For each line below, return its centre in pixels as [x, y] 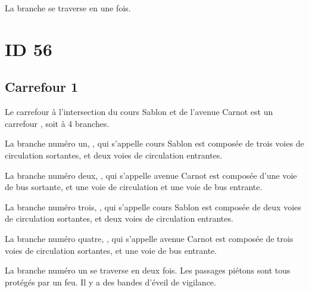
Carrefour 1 [42, 87]
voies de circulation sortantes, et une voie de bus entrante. [111, 250]
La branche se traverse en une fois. [68, 8]
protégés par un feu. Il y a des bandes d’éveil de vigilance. [110, 282]
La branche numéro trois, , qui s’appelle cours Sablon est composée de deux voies [153, 206]
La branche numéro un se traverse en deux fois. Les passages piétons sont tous [148, 270]
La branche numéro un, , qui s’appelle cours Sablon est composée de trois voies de [154, 143]
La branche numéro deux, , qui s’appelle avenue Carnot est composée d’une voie [151, 175]
